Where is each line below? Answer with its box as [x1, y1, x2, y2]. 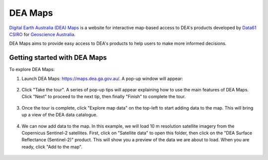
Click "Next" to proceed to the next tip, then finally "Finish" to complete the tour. [21, 94, 186, 100]
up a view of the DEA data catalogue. [21, 112, 98, 118]
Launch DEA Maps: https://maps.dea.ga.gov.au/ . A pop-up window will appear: [21, 76, 183, 81]
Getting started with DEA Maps [9, 53, 107, 62]
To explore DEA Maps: [9, 67, 55, 73]
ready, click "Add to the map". [21, 144, 83, 150]
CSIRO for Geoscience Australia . [9, 31, 76, 37]
